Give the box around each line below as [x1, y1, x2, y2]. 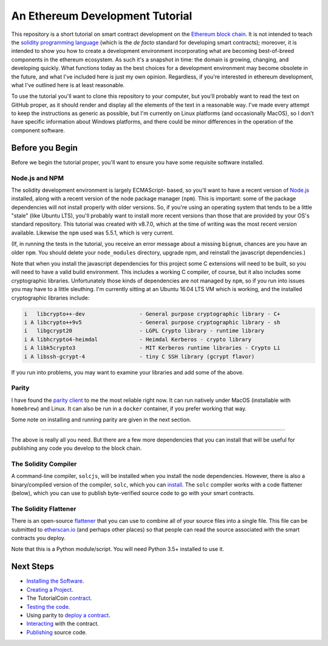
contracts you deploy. [11, 535, 66, 542]
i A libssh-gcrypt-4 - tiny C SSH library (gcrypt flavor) [24, 353, 255, 360]
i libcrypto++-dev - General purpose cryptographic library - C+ [24, 311, 281, 317]
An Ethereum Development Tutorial [11, 9, 193, 23]
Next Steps [11, 561, 54, 572]
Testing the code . [26, 603, 70, 610]
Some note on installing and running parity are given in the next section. [11, 416, 191, 423]
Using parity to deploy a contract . [26, 611, 111, 619]
